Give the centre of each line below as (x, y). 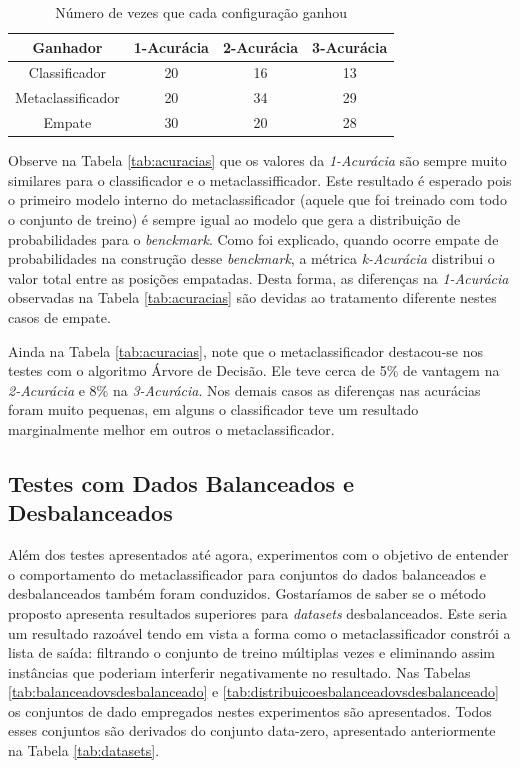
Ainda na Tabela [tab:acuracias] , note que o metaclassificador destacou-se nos (245, 350)
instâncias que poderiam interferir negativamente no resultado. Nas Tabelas (239, 671)
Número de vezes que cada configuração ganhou (201, 12)
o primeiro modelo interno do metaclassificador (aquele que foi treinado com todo (257, 199)
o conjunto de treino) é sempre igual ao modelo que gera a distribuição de (234, 219)
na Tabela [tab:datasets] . (84, 750)
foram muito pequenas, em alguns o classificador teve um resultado (213, 409)
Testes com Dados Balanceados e (181, 482)
